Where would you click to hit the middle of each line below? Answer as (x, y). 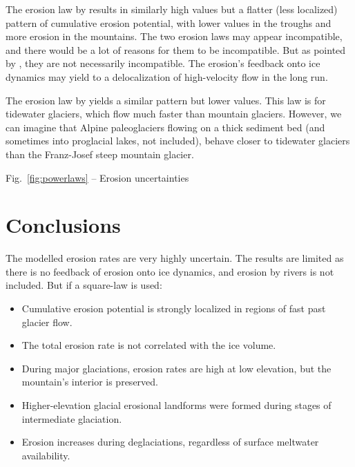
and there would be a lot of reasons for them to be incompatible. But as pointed (176, 49)
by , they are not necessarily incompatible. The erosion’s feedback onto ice (163, 63)
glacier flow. (47, 322)
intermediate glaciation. (72, 418)
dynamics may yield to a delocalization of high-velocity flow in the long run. (167, 76)
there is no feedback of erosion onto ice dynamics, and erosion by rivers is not (170, 271)
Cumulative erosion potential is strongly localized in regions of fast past (174, 308)
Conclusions (63, 225)
